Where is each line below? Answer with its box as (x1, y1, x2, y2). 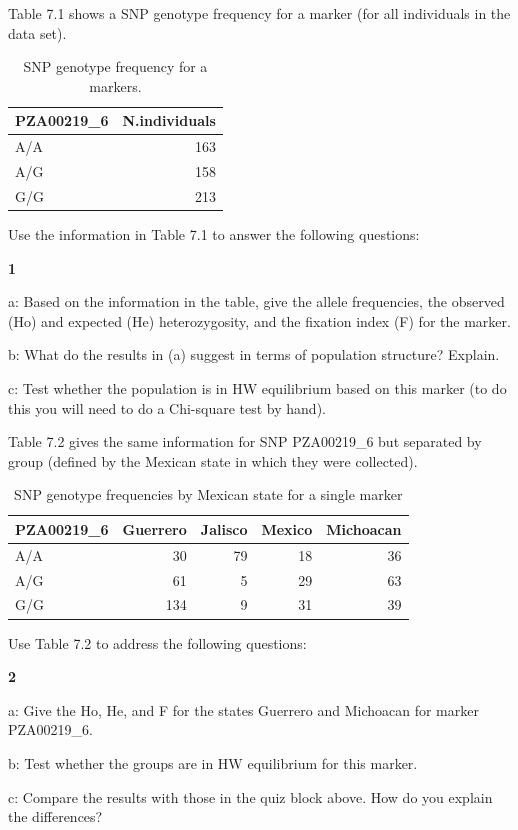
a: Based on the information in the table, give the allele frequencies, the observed (8, 291, 505, 312)
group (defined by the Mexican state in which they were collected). (8, 450, 418, 471)
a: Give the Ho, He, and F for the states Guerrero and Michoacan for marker (8, 699, 479, 720)
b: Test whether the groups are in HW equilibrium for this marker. (8, 752, 418, 773)
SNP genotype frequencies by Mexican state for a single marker (14, 484, 403, 505)
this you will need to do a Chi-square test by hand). (8, 397, 326, 418)
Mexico (261, 518, 313, 539)
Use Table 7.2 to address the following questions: (8, 632, 307, 653)
